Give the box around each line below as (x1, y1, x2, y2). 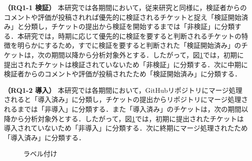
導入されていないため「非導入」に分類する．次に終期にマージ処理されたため (4, 123, 248, 133)
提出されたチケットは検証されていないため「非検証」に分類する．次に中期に (4, 59, 248, 69)
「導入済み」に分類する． (4, 132, 85, 142)
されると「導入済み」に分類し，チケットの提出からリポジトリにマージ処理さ (4, 94, 248, 104)
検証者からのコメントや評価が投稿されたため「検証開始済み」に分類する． (4, 69, 241, 79)
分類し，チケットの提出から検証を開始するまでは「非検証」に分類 (24, 21, 235, 31)
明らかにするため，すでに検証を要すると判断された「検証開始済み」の (17, 40, 241, 50)
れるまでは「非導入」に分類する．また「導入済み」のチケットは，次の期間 (4, 103, 241, 114)
